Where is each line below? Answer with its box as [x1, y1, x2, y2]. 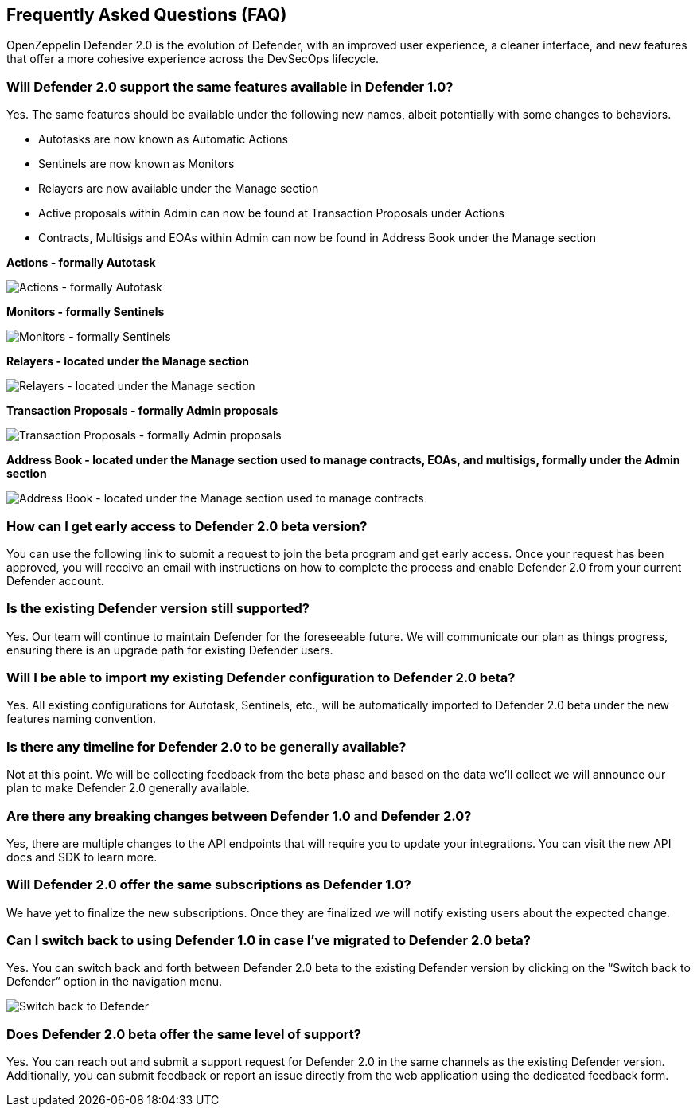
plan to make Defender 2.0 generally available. [6, 781, 250, 795]
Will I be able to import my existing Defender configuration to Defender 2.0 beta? [6, 670, 516, 686]
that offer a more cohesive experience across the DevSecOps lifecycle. [6, 52, 380, 66]
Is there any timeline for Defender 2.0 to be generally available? [6, 738, 407, 755]
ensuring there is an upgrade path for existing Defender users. [6, 642, 333, 657]
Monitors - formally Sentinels [6, 305, 165, 319]
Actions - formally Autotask [6, 256, 156, 270]
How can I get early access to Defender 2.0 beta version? [6, 517, 368, 534]
